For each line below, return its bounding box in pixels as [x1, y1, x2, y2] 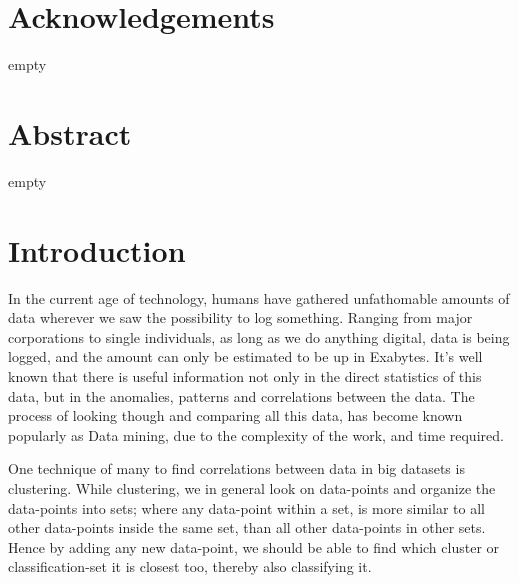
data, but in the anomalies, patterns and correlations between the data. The [8, 385, 475, 406]
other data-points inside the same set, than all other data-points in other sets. [8, 517, 486, 538]
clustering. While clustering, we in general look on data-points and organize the [8, 477, 496, 498]
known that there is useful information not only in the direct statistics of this [8, 365, 482, 386]
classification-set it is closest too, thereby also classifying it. [8, 556, 372, 577]
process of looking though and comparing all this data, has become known [8, 405, 463, 426]
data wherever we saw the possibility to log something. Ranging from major [8, 307, 473, 328]
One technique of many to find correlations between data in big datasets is [8, 458, 465, 479]
